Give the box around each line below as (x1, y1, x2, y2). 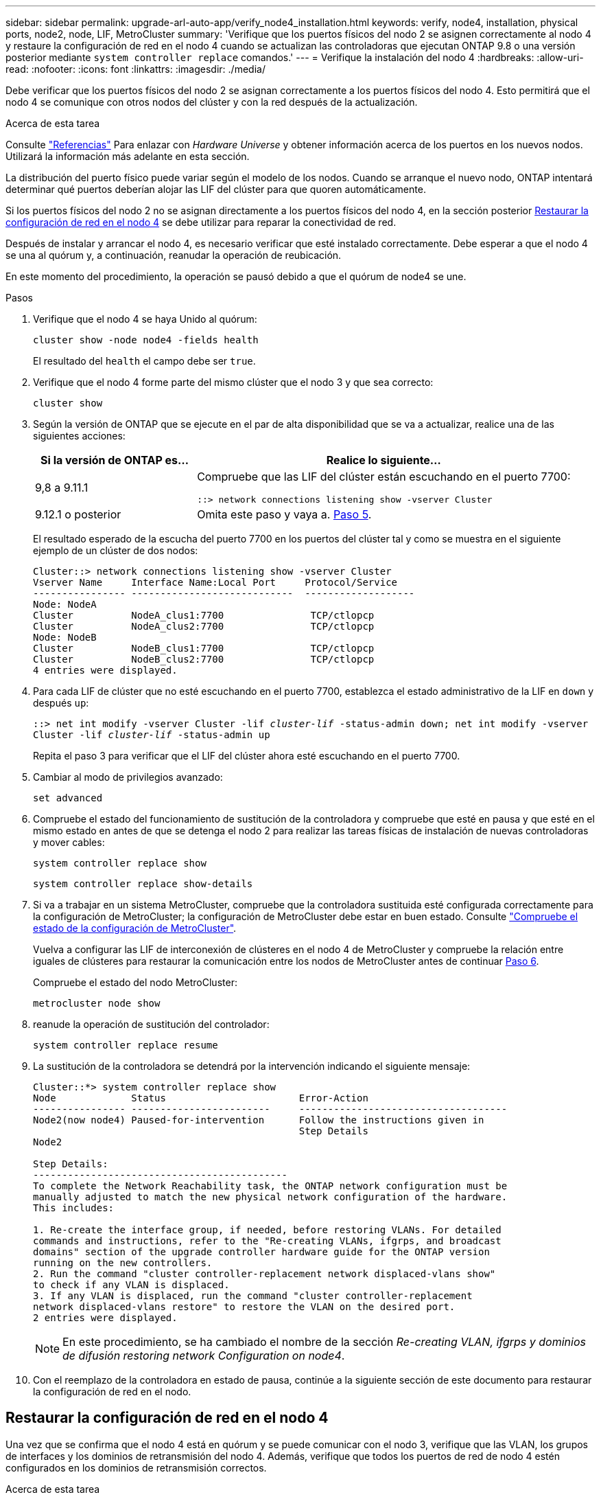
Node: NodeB (33, 632, 97, 643)
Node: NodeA (33, 599, 97, 610)
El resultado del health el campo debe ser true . (33, 355, 256, 367)
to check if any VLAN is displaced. (33, 1279, 230, 1290)
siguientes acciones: (33, 430, 126, 442)
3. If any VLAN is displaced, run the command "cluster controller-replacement (33, 1290, 473, 1301)
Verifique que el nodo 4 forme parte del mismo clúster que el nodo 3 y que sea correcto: (33, 376, 434, 388)
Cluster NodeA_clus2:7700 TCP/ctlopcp (33, 621, 375, 632)
